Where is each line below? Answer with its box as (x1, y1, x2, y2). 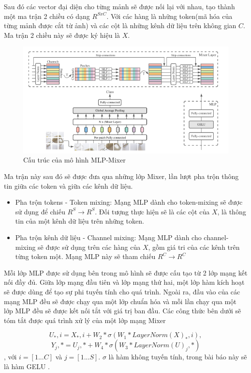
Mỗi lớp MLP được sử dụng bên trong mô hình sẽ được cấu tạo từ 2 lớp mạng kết (4, 267, 248, 277)
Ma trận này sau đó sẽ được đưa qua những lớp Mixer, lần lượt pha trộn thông (4, 171, 239, 181)
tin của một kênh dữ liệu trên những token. (15, 216, 144, 226)
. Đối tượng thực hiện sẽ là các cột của (95, 206, 210, 216)
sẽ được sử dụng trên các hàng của (38, 242, 141, 252)
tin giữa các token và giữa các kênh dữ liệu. (4, 180, 133, 191)
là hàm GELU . (4, 361, 50, 371)
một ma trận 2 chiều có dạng (4, 11, 90, 21)
